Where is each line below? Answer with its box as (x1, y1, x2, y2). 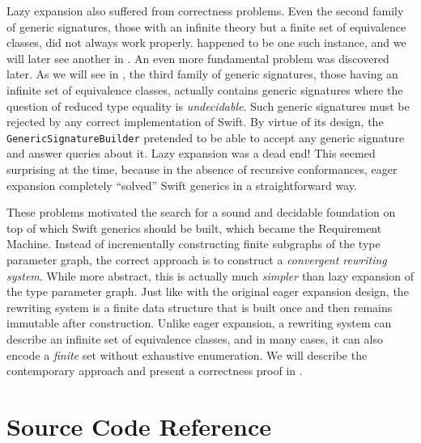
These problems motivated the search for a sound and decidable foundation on (6, 204, 396, 221)
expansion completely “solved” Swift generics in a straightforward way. (6, 176, 357, 193)
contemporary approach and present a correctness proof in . (6, 362, 303, 379)
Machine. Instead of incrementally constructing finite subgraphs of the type (6, 235, 381, 252)
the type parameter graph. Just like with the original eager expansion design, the (6, 283, 409, 300)
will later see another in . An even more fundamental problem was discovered (6, 49, 389, 66)
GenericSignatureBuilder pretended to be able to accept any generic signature (6, 129, 405, 146)
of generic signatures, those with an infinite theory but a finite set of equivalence (6, 18, 406, 35)
